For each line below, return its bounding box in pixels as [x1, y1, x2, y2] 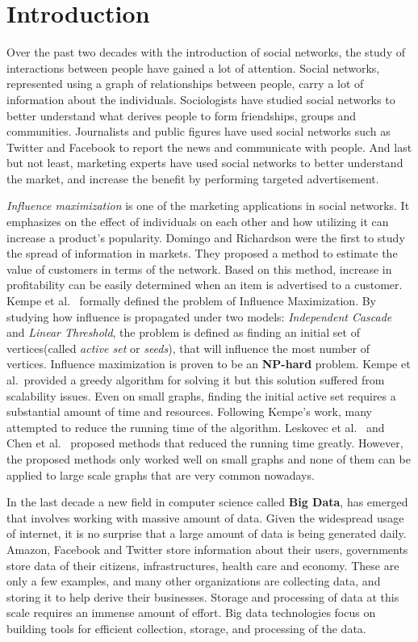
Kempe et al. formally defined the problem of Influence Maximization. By [6, 292, 377, 309]
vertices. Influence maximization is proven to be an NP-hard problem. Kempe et [6, 355, 411, 372]
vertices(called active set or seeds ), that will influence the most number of [6, 339, 370, 356]
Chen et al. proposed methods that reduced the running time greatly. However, [6, 434, 403, 451]
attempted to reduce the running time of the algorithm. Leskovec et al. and [6, 418, 385, 435]
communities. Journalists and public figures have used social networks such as [6, 123, 391, 140]
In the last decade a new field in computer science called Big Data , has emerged [6, 493, 408, 510]
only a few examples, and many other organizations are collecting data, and [6, 573, 381, 590]
